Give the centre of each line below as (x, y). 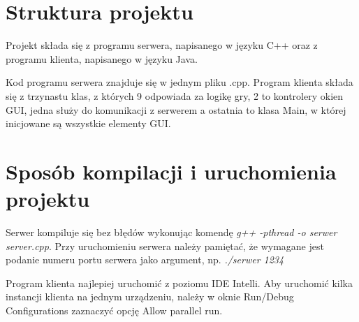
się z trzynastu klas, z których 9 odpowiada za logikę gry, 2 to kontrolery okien (175, 95)
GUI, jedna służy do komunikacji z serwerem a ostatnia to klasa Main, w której (176, 109)
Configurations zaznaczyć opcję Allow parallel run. (114, 310)
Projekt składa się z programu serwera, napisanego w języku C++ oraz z (162, 45)
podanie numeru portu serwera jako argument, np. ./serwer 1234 (145, 259)
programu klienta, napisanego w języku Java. (102, 58)
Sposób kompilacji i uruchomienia (171, 171)
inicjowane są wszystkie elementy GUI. (88, 123)
